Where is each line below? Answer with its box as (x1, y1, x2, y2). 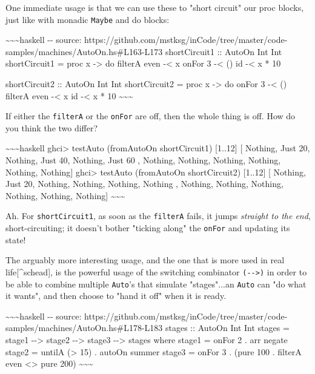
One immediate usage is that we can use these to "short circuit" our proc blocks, (5, 1, 304, 13)
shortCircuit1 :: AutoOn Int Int (165, 45, 282, 57)
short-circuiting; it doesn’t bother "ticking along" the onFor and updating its (5, 221, 290, 234)
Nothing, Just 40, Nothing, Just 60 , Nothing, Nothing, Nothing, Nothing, (5, 154, 281, 166)
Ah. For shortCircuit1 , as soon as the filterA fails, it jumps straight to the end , (5, 209, 311, 222)
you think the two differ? (5, 121, 98, 134)
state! (5, 233, 26, 246)
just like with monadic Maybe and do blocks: (5, 13, 170, 25)
